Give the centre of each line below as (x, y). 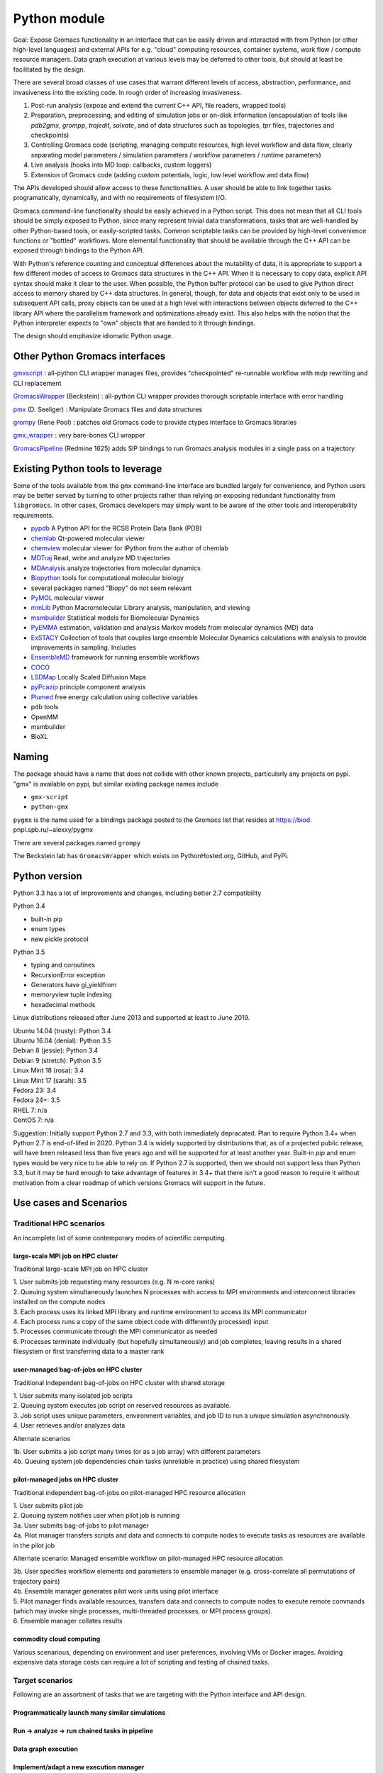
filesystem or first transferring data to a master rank (89, 1352)
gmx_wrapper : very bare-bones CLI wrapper (79, 435)
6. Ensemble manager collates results (68, 1621)
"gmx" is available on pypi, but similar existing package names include (116, 784)
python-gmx (50, 807)
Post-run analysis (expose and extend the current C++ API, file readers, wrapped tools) (159, 105)
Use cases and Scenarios (70, 1203)
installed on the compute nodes (59, 1302)
